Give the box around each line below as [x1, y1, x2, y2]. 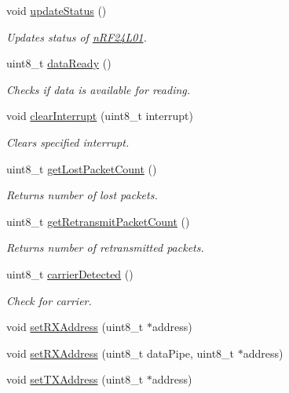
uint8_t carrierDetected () [6, 265, 134, 282]
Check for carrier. [6, 292, 92, 308]
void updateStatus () [6, 2, 107, 18]
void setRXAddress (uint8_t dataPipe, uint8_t [6, 344, 235, 361]
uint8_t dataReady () [6, 55, 112, 71]
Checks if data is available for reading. [6, 81, 191, 97]
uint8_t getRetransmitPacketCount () [6, 213, 190, 229]
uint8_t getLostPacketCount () [6, 160, 157, 176]
